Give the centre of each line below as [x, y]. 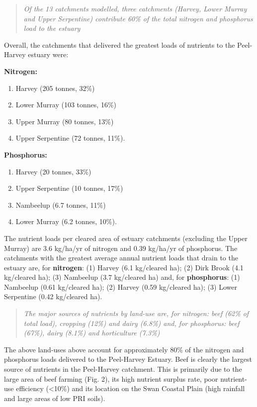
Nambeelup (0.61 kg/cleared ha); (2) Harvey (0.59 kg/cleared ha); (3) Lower [121, 286]
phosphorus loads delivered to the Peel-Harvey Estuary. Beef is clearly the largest [128, 359]
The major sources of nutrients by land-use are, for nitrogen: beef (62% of [136, 313]
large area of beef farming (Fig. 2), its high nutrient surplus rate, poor [111, 378]
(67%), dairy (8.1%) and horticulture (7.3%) [92, 333]
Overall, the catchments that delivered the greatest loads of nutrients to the [120, 44]
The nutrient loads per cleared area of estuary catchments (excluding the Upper [126, 238]
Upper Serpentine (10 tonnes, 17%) [69, 188]
